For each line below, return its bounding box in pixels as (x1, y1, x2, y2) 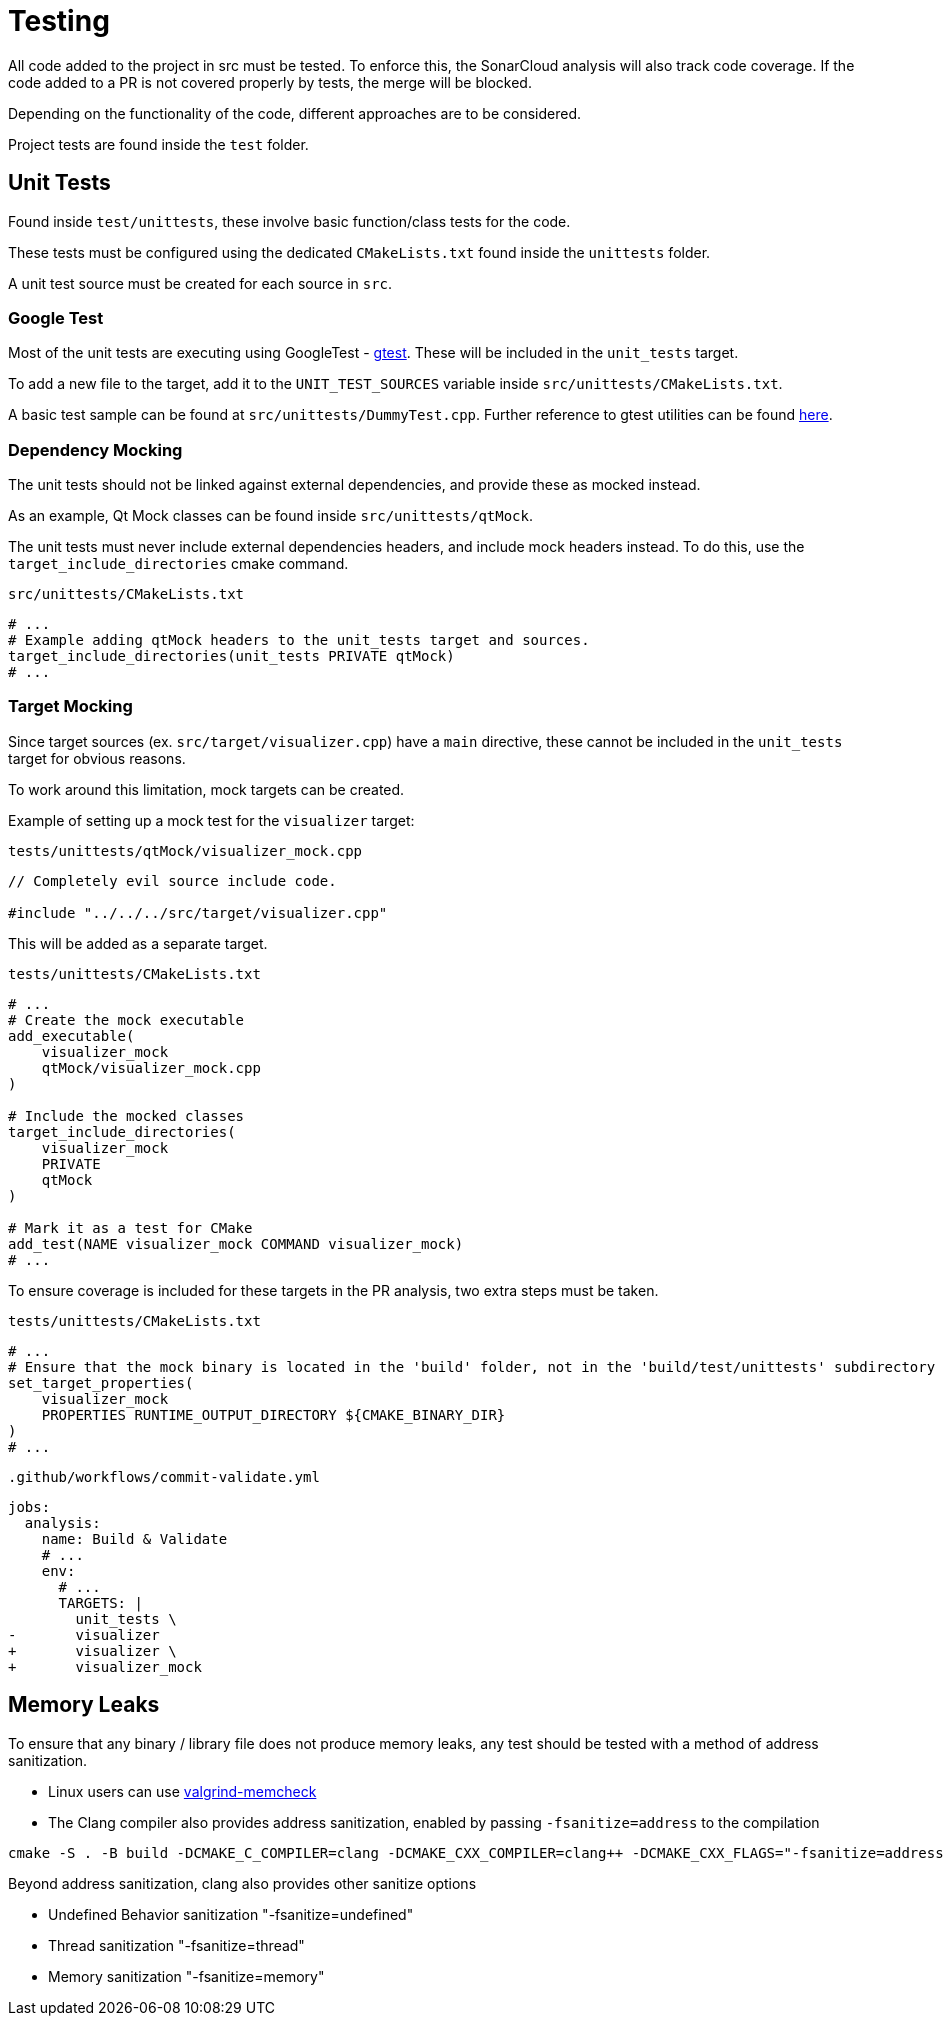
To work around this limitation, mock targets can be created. (8, 780, 405, 798)
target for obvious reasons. (8, 749, 186, 767)
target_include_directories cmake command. (8, 555, 349, 573)
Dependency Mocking (8, 439, 183, 460)
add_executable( (8, 1027, 135, 1044)
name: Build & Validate (41, 1530, 228, 1547)
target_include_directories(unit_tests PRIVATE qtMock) (8, 648, 455, 665)
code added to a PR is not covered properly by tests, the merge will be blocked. (8, 73, 532, 91)
